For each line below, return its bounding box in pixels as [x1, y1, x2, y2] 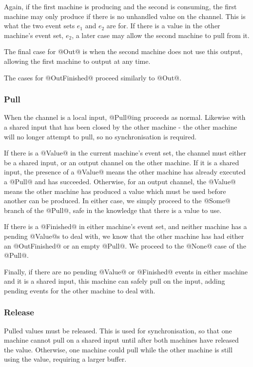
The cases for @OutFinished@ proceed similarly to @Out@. [4, 72, 181, 82]
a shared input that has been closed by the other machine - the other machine [4, 121, 237, 132]
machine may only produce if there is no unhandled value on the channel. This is [4, 11, 246, 21]
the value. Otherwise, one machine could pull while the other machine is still [4, 344, 233, 354]
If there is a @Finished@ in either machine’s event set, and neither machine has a [4, 221, 247, 232]
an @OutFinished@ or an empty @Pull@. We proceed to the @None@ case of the [4, 240, 246, 251]
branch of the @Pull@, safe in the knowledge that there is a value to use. [4, 205, 222, 215]
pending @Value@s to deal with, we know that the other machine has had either [4, 231, 244, 241]
